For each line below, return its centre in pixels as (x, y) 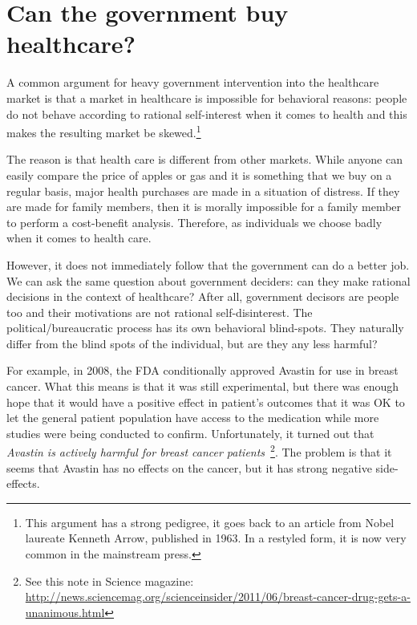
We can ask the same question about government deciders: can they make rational (208, 280)
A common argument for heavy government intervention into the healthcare (193, 82)
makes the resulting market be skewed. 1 (104, 131)
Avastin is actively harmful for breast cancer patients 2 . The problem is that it (199, 451)
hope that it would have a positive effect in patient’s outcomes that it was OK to (206, 402)
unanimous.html (65, 612)
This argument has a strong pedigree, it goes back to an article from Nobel (210, 522)
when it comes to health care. (79, 238)
